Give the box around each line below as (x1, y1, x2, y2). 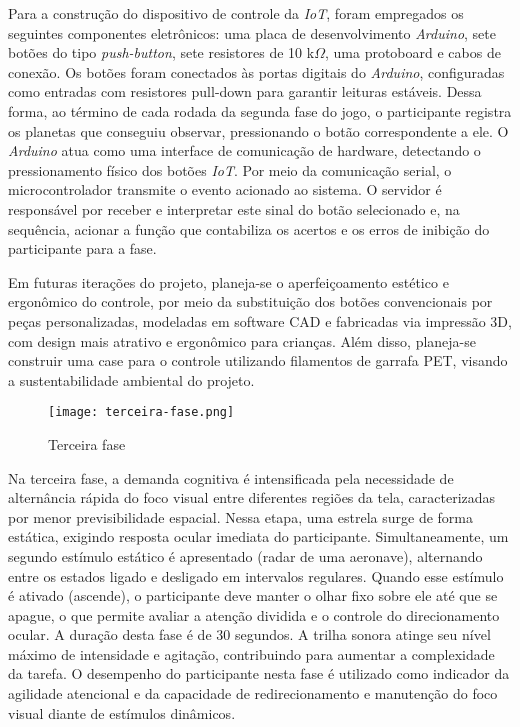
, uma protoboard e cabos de (324, 42, 501, 63)
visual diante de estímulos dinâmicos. (8, 702, 236, 723)
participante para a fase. (8, 238, 157, 259)
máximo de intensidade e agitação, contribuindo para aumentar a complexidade (8, 643, 495, 664)
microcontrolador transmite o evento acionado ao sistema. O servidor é (8, 179, 442, 200)
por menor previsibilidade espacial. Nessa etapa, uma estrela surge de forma (8, 506, 474, 527)
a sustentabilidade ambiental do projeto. (8, 369, 255, 390)
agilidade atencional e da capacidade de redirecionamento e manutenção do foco (8, 683, 498, 704)
